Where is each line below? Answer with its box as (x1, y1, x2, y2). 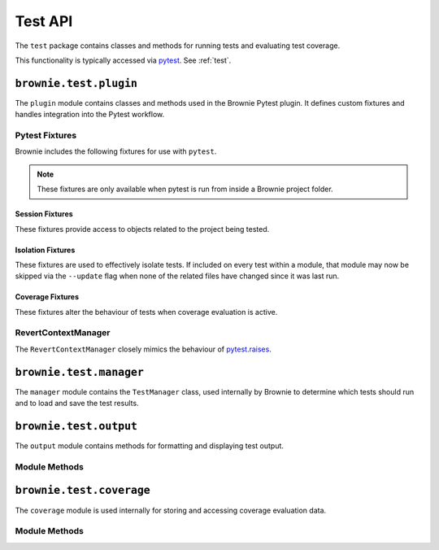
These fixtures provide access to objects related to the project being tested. (15, 224, 270, 234)
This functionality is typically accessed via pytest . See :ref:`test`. (15, 55, 232, 65)
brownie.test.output (15, 419, 138, 433)
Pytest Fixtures (15, 130, 77, 141)
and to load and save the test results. (15, 399, 139, 408)
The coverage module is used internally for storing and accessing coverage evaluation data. (15, 505, 327, 515)
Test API (15, 12, 73, 30)
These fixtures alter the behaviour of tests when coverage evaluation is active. (15, 307, 278, 316)
